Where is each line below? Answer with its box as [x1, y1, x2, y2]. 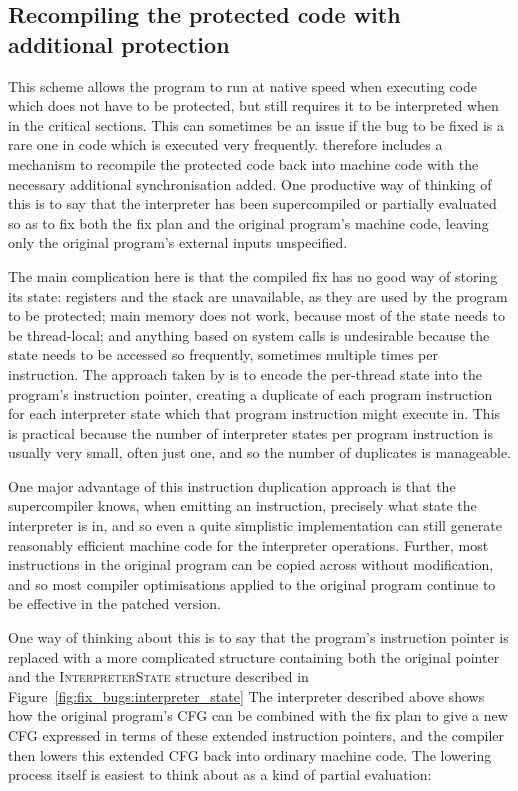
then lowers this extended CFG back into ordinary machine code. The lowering [8, 744, 492, 765]
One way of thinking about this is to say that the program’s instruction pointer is [8, 627, 509, 648]
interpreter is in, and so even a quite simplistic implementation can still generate [8, 515, 503, 536]
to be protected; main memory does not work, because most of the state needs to [8, 305, 506, 326]
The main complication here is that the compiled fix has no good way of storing [8, 265, 498, 286]
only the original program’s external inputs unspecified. [8, 232, 348, 253]
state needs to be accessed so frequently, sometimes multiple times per [8, 344, 438, 365]
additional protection [8, 28, 230, 59]
